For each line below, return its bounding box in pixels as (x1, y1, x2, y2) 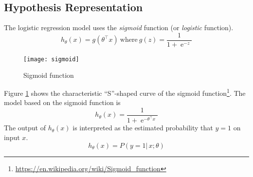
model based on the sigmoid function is (4, 97, 121, 107)
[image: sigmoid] (23, 55, 79, 63)
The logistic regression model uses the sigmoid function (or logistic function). (4, 22, 234, 33)
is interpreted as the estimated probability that (72, 123, 213, 133)
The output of (4, 123, 46, 133)
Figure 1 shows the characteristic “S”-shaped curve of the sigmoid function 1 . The (4, 87, 246, 98)
